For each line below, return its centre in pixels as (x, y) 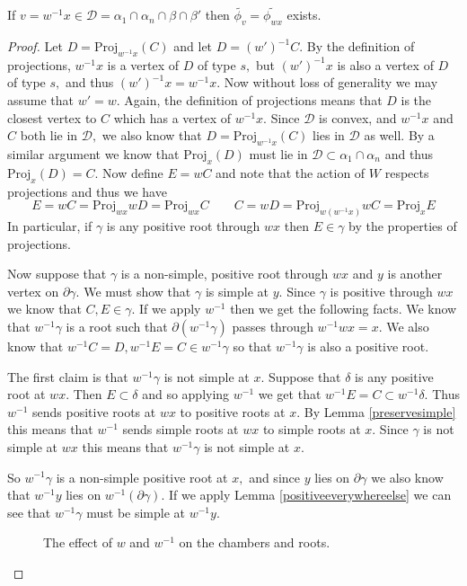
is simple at (237, 291)
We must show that (137, 291)
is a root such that (117, 326)
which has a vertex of (172, 117)
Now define (133, 172)
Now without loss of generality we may (331, 82)
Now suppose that (57, 274)
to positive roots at (233, 411)
